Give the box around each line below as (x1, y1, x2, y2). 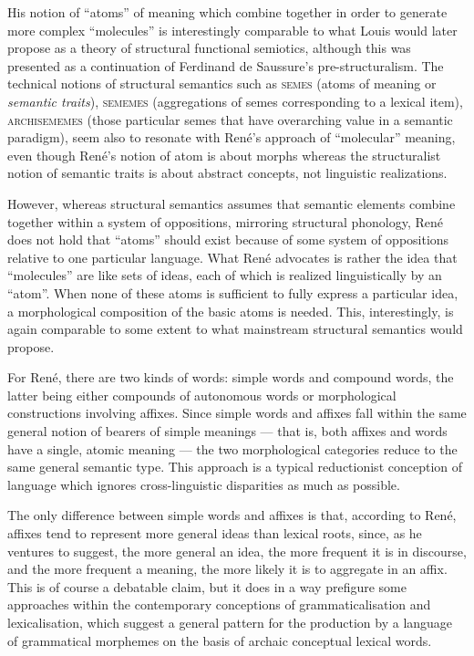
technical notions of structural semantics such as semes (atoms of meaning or (7, 74, 437, 93)
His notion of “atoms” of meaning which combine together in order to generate (7, 3, 448, 21)
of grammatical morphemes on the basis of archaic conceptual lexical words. (7, 630, 432, 650)
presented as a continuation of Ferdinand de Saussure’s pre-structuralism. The (7, 56, 444, 75)
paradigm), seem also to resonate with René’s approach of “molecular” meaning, (7, 128, 456, 147)
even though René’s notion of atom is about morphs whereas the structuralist (7, 145, 441, 164)
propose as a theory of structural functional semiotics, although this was (7, 38, 411, 57)
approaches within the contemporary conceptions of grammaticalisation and (7, 595, 431, 614)
